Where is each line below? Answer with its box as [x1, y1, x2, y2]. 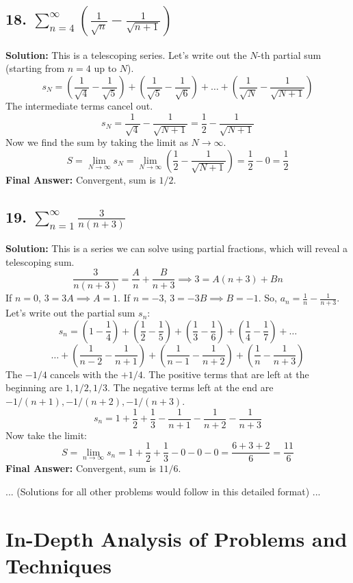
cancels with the [50, 367, 118, 381]
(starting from [5, 61, 65, 75]
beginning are [5, 380, 62, 395]
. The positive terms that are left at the [142, 367, 309, 381]
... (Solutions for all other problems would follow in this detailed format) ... [5, 484, 321, 498]
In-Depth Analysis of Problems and [5, 524, 348, 552]
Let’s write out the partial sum [5, 306, 135, 320]
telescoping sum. [5, 254, 75, 269]
